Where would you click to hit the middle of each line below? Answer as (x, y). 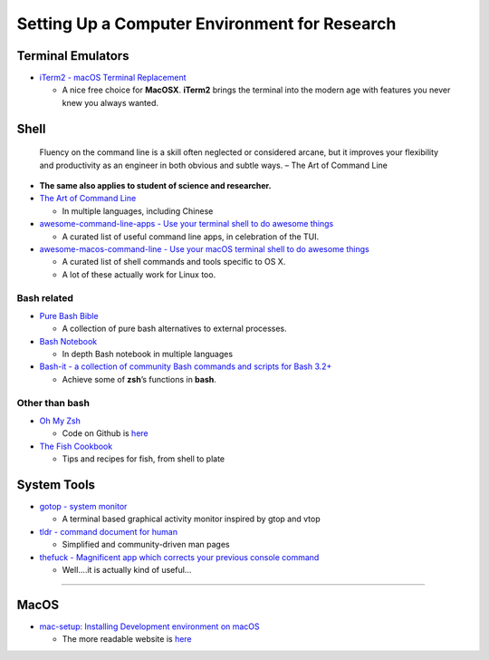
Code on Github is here (105, 433)
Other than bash (53, 403)
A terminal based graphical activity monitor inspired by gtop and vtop (191, 519)
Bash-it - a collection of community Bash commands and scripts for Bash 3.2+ (186, 366)
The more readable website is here (127, 639)
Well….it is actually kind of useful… (127, 570)
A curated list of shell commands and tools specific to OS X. (174, 262)
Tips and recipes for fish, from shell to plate (144, 459)
